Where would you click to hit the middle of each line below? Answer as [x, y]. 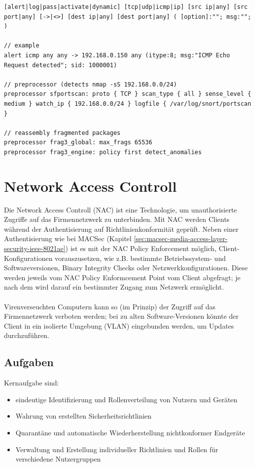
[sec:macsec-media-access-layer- [181, 238]
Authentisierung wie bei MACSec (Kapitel [68, 238]
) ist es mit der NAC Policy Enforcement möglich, [141, 248]
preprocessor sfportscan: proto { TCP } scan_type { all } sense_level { [128, 94]
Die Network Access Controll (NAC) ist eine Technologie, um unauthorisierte [121, 209]
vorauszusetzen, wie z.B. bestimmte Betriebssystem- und [140, 258]
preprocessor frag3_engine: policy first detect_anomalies [103, 152]
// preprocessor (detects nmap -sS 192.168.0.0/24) [91, 84]
